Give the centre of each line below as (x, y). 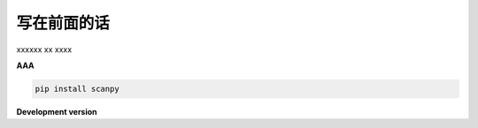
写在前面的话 (63, 23)
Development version (57, 111)
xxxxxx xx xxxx (44, 49)
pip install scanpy (77, 89)
